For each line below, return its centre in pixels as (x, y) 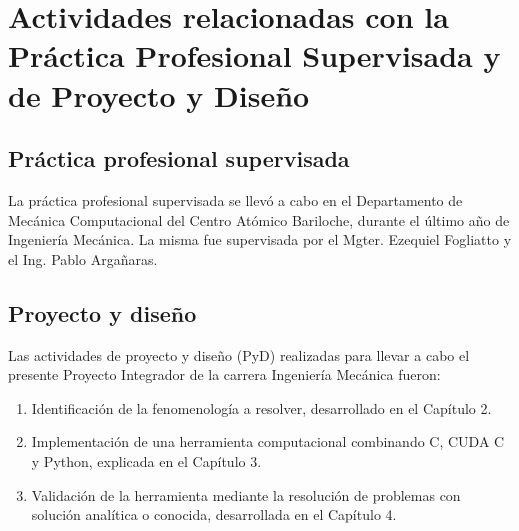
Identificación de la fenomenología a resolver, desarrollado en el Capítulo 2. (261, 407)
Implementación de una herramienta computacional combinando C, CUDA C (268, 441)
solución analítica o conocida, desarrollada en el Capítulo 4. (214, 514)
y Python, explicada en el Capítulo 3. (146, 460)
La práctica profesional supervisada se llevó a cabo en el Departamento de (235, 199)
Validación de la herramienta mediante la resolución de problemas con (246, 494)
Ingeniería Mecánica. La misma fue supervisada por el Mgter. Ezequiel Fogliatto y (260, 239)
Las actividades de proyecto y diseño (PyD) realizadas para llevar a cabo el (239, 354)
